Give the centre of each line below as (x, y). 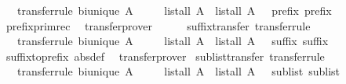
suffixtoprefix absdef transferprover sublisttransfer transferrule (165, 56)
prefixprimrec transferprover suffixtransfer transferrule (158, 25)
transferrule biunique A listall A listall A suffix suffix (173, 41)
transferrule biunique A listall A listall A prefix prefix (174, 10)
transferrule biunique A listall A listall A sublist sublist (178, 71)
